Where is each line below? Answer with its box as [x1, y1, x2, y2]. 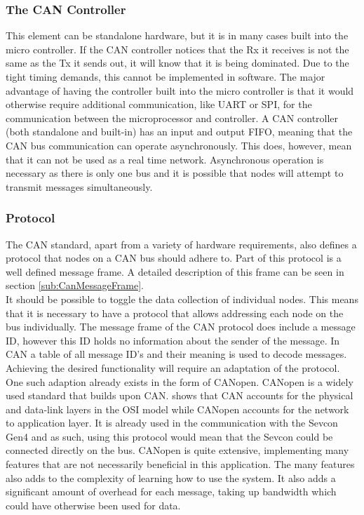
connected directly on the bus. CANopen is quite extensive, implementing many [6, 443, 349, 457]
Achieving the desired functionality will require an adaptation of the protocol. [6, 360, 340, 375]
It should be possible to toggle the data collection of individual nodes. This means [6, 291, 358, 306]
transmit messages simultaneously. [6, 179, 153, 194]
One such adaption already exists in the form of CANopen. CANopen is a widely [6, 374, 353, 389]
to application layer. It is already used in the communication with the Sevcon [6, 415, 338, 430]
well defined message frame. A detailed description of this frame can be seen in [6, 264, 344, 279]
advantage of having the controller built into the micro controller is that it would [6, 83, 354, 98]
